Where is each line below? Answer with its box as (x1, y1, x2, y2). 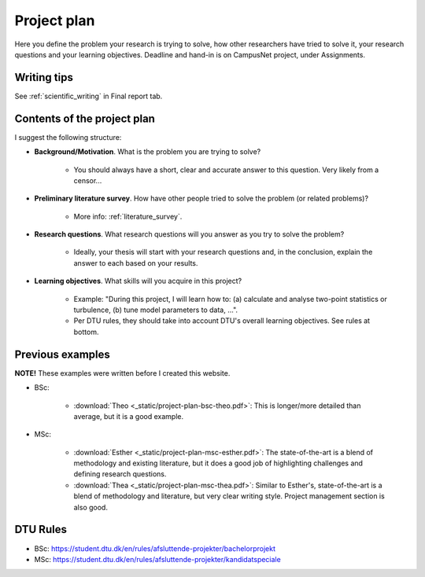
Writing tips (14, 71, 74, 84)
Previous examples (14, 347, 110, 361)
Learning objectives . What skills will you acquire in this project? (34, 276, 242, 286)
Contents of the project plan (14, 112, 155, 125)
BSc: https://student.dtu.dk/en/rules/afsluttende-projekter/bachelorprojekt (34, 543, 275, 553)
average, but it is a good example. (73, 411, 184, 421)
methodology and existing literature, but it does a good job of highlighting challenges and (73, 458, 364, 468)
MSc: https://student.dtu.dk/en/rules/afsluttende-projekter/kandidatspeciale (34, 554, 281, 564)
